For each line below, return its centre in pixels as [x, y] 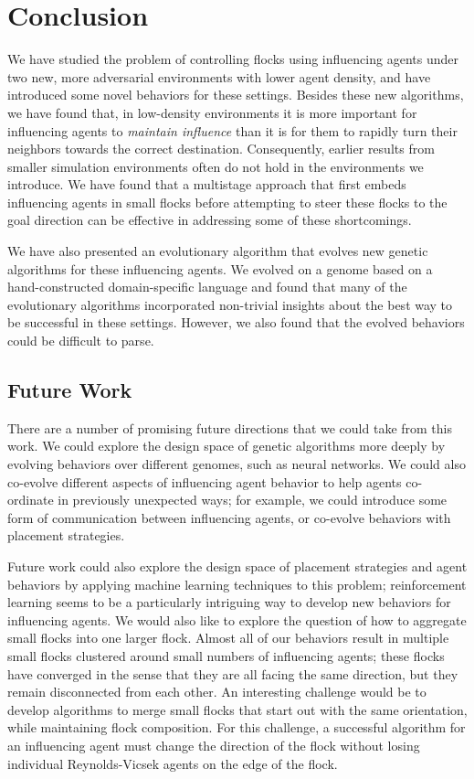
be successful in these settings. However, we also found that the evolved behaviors [236, 322]
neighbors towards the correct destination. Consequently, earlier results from [221, 149]
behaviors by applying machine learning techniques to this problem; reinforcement [237, 584]
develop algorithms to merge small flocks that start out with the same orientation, [237, 709]
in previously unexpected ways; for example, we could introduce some [253, 500]
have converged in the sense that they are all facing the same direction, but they [233, 673]
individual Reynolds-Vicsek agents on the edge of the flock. [173, 763]
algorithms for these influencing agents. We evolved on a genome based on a [220, 268]
